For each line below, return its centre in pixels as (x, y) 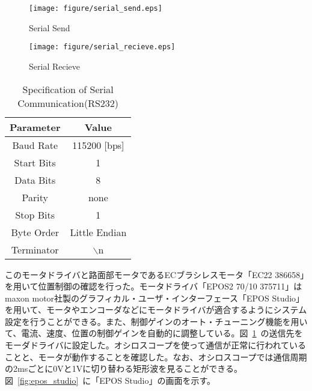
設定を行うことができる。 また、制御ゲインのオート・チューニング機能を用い (156, 321)
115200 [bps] (98, 145)
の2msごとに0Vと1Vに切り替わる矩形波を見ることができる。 (124, 368)
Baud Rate (35, 145)
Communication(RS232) (68, 103)
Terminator (35, 249)
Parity (35, 197)
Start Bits (35, 162)
